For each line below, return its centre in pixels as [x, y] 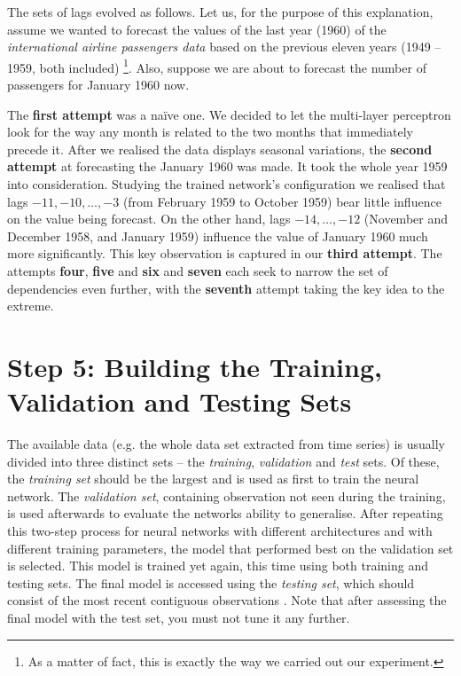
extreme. [31, 306]
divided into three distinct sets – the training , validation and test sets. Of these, [223, 461]
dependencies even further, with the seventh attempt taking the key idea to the [226, 288]
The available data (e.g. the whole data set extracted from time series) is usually [226, 444]
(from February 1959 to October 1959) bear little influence [282, 201]
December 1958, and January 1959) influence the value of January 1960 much [218, 236]
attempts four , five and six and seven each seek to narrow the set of [198, 270]
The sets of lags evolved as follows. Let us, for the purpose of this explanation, [220, 12]
